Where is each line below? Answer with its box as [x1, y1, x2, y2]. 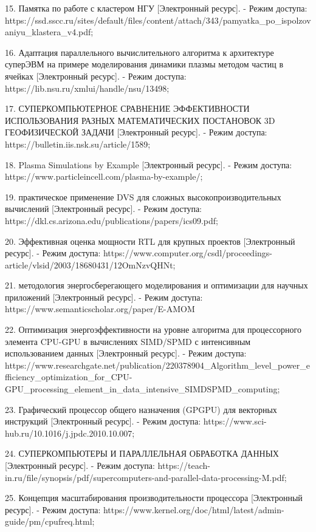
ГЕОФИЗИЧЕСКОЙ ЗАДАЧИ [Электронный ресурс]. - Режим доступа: [5, 126, 267, 138]
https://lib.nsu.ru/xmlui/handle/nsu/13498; [5, 81, 170, 94]
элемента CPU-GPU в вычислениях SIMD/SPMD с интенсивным [5, 335, 251, 347]
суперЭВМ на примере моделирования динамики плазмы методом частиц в [5, 58, 284, 70]
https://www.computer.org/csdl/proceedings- [103, 247, 272, 259]
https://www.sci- [203, 415, 267, 428]
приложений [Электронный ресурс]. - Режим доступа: [5, 290, 203, 303]
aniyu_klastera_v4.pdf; [5, 26, 94, 38]
